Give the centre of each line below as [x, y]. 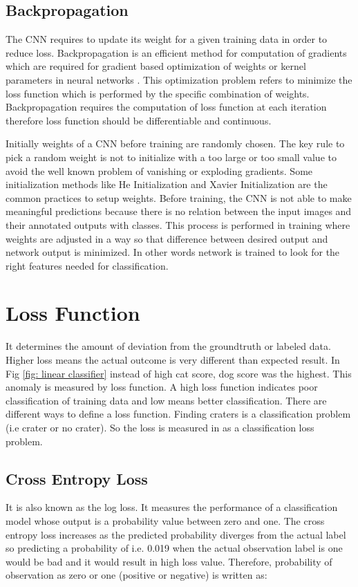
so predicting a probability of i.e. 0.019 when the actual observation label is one [174, 548]
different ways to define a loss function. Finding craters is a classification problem [178, 414]
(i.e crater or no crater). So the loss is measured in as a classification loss [160, 427]
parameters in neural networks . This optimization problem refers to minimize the [179, 79]
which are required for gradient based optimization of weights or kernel [156, 66]
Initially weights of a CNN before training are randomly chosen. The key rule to [175, 143]
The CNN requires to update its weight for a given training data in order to [167, 39]
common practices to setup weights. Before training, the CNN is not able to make [179, 197]
